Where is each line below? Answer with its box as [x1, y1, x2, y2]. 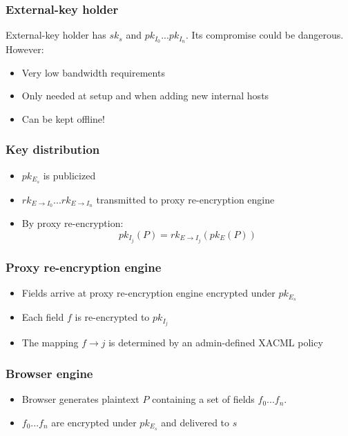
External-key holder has [6, 28, 106, 42]
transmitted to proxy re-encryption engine [96, 192, 275, 206]
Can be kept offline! [21, 111, 105, 126]
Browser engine [6, 364, 93, 381]
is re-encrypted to [75, 310, 150, 324]
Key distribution [6, 141, 100, 158]
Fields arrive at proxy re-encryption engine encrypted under [21, 286, 275, 300]
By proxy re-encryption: [21, 216, 124, 230]
